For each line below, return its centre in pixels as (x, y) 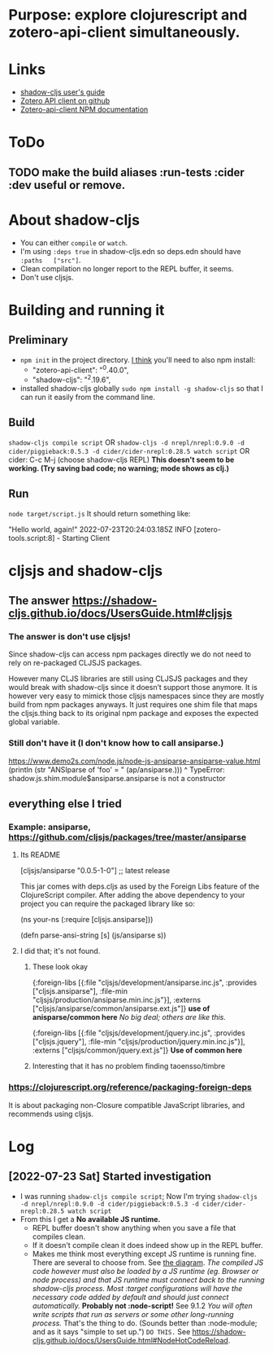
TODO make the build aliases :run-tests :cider (127, 172)
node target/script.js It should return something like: (100, 513)
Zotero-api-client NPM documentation (84, 110)
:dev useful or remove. (67, 185)
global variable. (34, 722)
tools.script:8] (32, 538)
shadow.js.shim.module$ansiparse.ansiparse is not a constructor (117, 778)
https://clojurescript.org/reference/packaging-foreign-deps (130, 1087)
